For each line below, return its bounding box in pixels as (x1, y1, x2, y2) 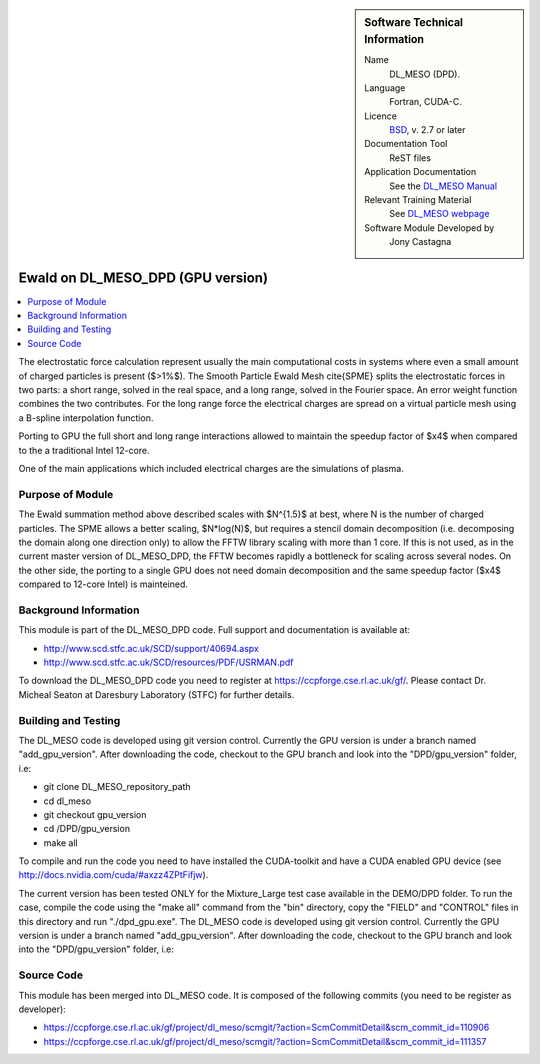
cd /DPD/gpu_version (43, 823, 130, 835)
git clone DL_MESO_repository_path (43, 781, 191, 793)
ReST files (389, 151, 432, 164)
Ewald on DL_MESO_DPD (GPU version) (18, 269, 269, 286)
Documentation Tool (364, 138, 448, 150)
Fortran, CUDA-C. (389, 96, 462, 108)
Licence (364, 110, 397, 122)
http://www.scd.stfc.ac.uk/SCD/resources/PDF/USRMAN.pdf (43, 656, 294, 669)
